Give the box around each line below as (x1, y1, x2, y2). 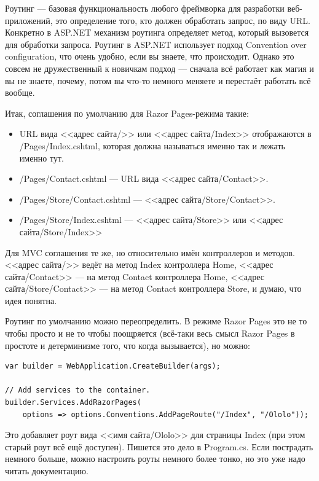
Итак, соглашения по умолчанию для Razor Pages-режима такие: (5, 106, 249, 119)
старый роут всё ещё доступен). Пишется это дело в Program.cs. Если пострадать (5, 440, 313, 453)
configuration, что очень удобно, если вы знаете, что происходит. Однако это (5, 50, 294, 63)
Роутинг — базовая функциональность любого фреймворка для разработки (5, 2, 285, 14)
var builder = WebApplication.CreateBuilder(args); (5, 362, 221, 371)
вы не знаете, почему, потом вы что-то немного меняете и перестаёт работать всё (5, 74, 311, 87)
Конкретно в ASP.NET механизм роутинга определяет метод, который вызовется (5, 26, 309, 39)
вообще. (5, 86, 35, 99)
